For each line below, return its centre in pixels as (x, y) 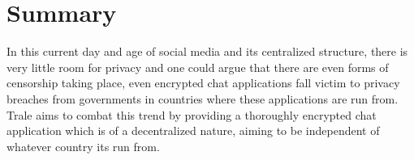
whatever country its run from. (83, 146)
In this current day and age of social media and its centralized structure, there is (207, 51)
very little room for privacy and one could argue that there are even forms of (198, 67)
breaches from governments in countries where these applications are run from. (203, 98)
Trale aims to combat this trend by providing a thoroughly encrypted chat (192, 114)
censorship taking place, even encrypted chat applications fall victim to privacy (203, 83)
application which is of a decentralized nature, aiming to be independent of (193, 131)
